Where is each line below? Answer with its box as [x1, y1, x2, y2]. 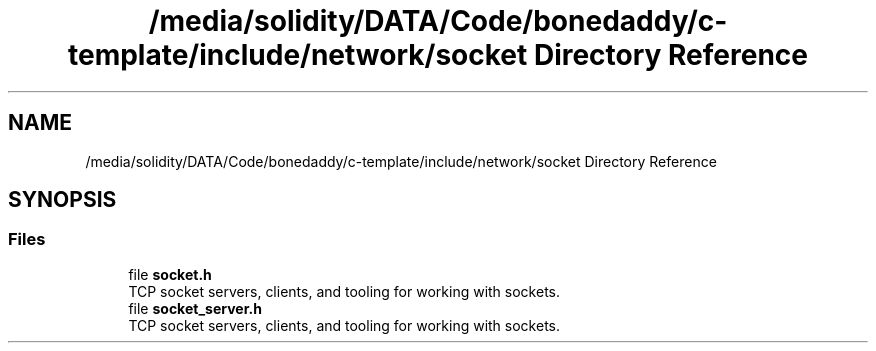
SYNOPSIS [8, 187, 117, 213]
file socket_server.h [128, 299, 262, 317]
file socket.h [128, 265, 212, 283]
